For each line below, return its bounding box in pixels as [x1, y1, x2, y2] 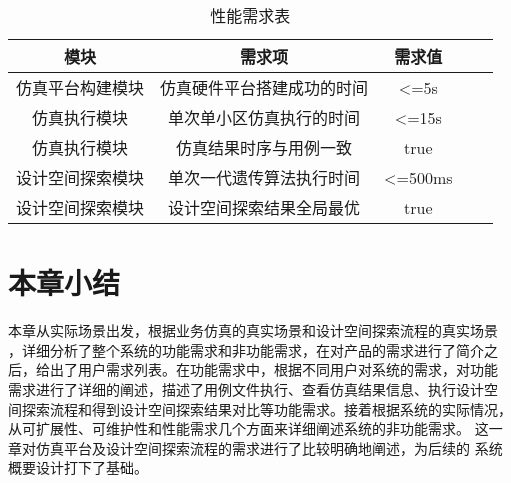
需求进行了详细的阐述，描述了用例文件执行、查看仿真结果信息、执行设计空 [8, 378, 498, 399]
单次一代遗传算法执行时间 [168, 166, 361, 189]
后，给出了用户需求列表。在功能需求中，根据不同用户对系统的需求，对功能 [8, 359, 498, 380]
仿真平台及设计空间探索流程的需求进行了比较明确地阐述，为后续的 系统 [35, 437, 503, 458]
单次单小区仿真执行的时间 [168, 106, 361, 129]
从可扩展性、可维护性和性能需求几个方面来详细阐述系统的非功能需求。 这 [8, 418, 489, 439]
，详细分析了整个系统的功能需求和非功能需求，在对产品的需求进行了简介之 [8, 339, 498, 360]
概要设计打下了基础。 [8, 457, 148, 478]
